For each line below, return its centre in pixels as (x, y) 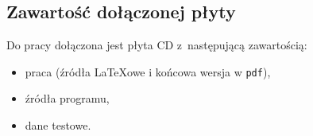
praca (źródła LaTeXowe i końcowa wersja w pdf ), (148, 71)
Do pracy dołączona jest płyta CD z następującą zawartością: (157, 45)
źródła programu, (67, 98)
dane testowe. (58, 125)
